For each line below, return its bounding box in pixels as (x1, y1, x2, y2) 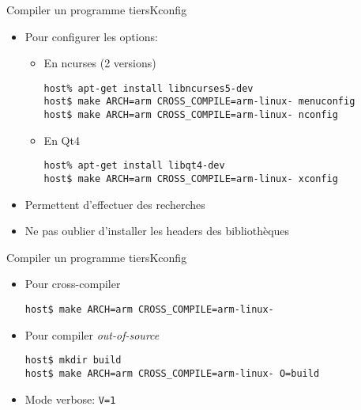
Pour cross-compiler (24, 275, 121, 292)
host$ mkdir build (24, 355, 122, 366)
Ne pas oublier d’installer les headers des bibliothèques (24, 222, 290, 239)
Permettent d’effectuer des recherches (24, 196, 205, 212)
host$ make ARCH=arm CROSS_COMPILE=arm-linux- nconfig (43, 109, 338, 121)
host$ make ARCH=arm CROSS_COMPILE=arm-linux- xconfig (43, 173, 338, 184)
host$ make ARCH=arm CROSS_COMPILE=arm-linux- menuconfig (43, 96, 355, 108)
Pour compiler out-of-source (24, 326, 160, 343)
